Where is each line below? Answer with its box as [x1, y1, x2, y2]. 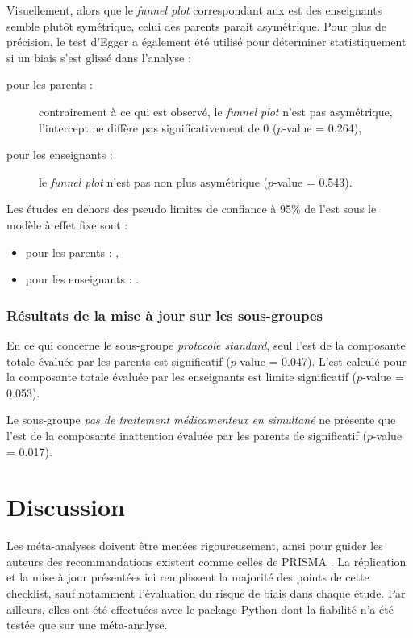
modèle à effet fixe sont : [6, 216, 128, 233]
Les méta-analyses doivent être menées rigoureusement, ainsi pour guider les [6, 537, 383, 554]
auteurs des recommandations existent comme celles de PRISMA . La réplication [6, 552, 407, 569]
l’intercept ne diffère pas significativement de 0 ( [39, 119, 277, 136]
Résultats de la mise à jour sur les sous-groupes [6, 304, 323, 325]
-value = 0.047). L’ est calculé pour [236, 352, 407, 369]
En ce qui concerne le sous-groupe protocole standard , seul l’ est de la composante [6, 336, 406, 353]
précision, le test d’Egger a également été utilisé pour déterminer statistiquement [6, 33, 407, 50]
